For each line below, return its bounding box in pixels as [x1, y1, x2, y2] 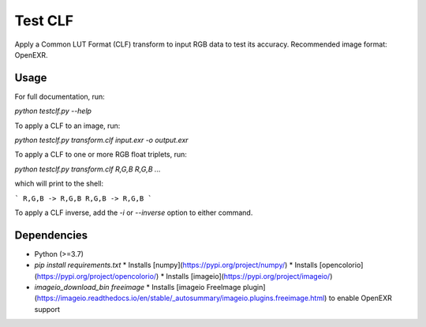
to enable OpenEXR [328, 293, 392, 303]
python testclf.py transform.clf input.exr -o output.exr [14, 135, 189, 145]
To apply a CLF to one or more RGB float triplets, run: [14, 150, 187, 160]
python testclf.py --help [14, 107, 92, 116]
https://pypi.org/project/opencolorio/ [36, 271, 157, 280]
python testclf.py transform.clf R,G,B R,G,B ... [14, 164, 161, 174]
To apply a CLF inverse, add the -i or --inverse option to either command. [14, 208, 253, 217]
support [34, 304, 61, 314]
